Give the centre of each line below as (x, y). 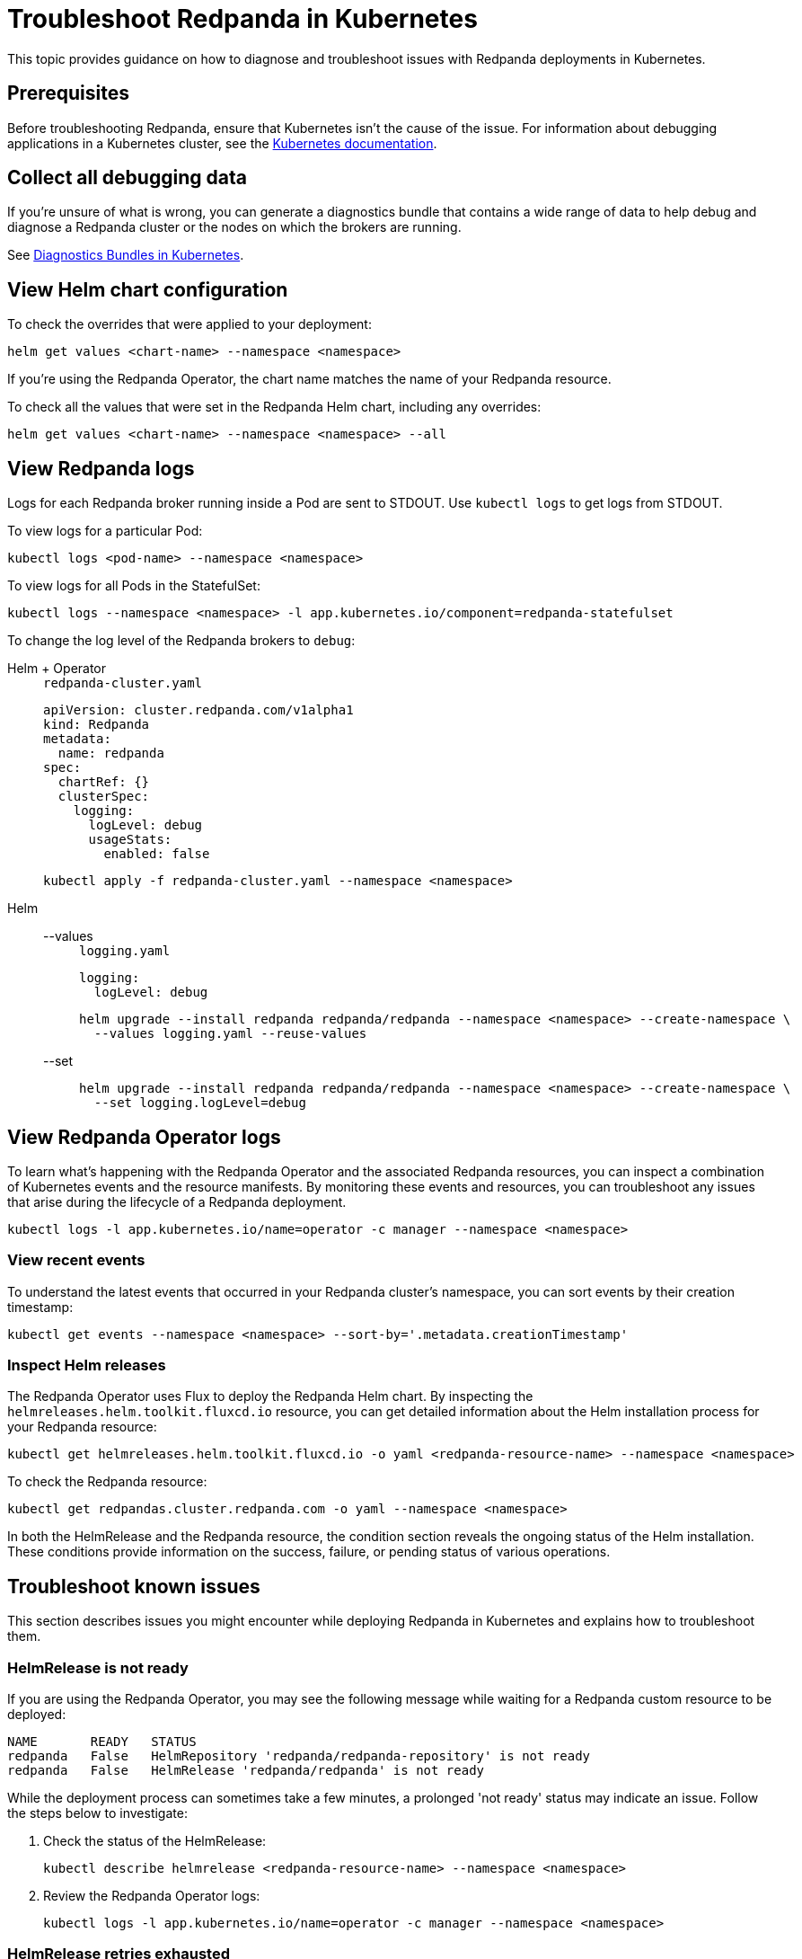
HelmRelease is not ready (98, 1667)
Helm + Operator (57, 669)
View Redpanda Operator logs (144, 1137)
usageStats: (130, 840)
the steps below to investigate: (97, 1813)
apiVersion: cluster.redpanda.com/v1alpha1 (198, 710)
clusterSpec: (104, 797)
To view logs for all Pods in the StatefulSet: (134, 586)
